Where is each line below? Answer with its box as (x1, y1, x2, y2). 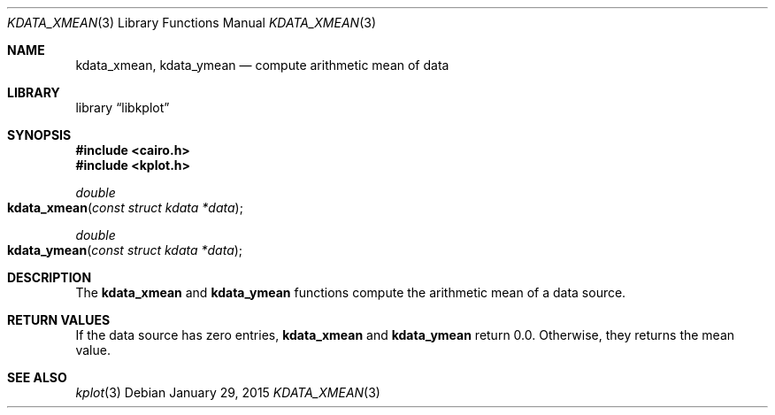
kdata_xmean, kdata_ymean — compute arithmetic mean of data (75, 58, 449, 73)
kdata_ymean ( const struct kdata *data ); (7, 242, 243, 257)
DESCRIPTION (7, 270, 92, 285)
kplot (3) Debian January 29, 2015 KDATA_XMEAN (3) (75, 385, 380, 400)
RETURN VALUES (7, 312, 111, 327)
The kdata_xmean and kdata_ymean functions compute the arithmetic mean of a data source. (75, 285, 626, 300)
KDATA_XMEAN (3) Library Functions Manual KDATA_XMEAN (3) (7, 15, 376, 30)
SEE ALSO (7, 370, 67, 385)
